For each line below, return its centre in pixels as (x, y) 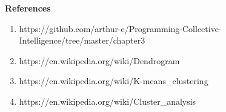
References (28, 8)
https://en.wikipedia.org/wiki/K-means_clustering (114, 81)
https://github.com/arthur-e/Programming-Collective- (120, 28)
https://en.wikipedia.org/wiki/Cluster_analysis (108, 101)
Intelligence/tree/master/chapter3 (82, 40)
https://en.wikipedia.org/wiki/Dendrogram (99, 60)
